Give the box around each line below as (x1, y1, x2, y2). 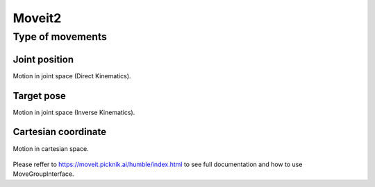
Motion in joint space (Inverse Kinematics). (12, 108, 135, 116)
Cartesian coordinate (12, 126, 107, 138)
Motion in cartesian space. (12, 144, 90, 152)
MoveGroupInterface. (12, 170, 74, 178)
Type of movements (12, 30, 108, 43)
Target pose (12, 90, 66, 102)
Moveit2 (12, 10, 62, 26)
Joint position (12, 53, 74, 65)
